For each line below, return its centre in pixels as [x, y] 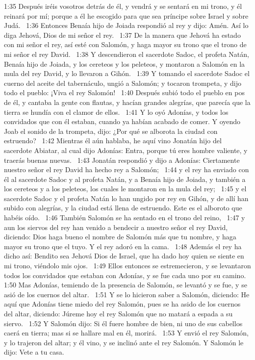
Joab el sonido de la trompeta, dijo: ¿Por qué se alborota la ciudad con [111, 131]
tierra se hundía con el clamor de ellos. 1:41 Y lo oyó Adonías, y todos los [116, 112]
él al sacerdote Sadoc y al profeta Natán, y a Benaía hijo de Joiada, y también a [125, 179]
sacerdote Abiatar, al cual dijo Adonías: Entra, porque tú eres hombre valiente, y [126, 150]
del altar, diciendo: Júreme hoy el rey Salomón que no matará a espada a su [118, 313]
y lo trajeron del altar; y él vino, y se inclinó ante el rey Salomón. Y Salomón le [124, 342]
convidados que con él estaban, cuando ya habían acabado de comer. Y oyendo [122, 121]
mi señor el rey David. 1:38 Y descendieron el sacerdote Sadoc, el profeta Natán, [127, 54]
